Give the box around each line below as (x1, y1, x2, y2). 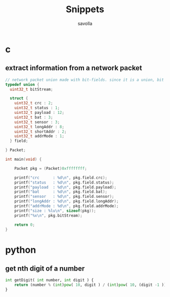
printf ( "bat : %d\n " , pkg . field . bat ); (14, 189, 108, 194)
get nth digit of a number (5, 264, 85, 273)
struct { (10, 96, 28, 101)
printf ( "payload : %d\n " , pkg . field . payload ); (14, 185, 116, 190)
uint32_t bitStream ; (10, 86, 53, 92)
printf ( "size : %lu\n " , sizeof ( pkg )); (14, 208, 96, 213)
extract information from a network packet (5, 64, 143, 72)
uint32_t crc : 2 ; (14, 101, 53, 106)
